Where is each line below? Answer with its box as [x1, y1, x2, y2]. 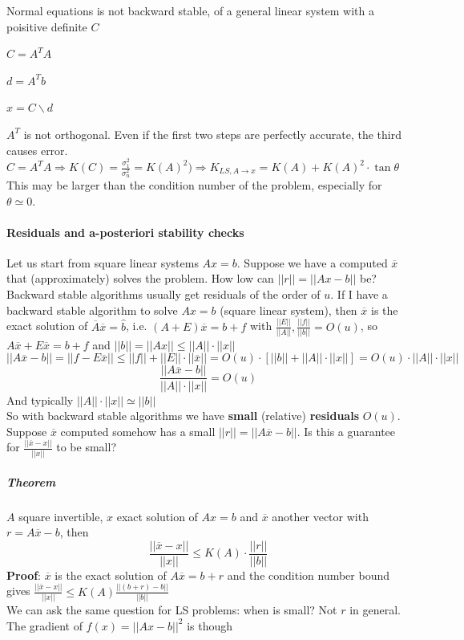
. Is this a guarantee [297, 422, 396, 439]
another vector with [272, 508, 369, 524]
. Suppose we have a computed [236, 254, 388, 271]
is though [187, 617, 233, 634]
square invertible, [18, 508, 103, 524]
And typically [6, 391, 74, 408]
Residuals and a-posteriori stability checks [6, 223, 244, 240]
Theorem [6, 473, 56, 490]
